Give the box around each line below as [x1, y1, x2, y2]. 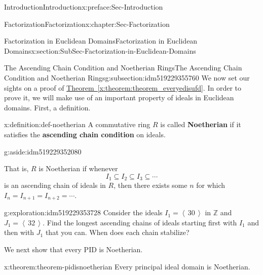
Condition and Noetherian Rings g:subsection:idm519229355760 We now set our [4, 72, 250, 83]
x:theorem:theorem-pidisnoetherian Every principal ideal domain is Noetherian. [4, 261, 250, 271]
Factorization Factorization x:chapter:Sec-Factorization [4, 18, 170, 29]
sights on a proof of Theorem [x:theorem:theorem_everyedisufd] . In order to [4, 82, 241, 93]
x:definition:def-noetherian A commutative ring [4, 119, 151, 130]
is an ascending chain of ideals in [4, 180, 106, 190]
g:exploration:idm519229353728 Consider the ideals [4, 207, 163, 218]
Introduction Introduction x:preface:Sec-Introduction [4, 2, 163, 12]
